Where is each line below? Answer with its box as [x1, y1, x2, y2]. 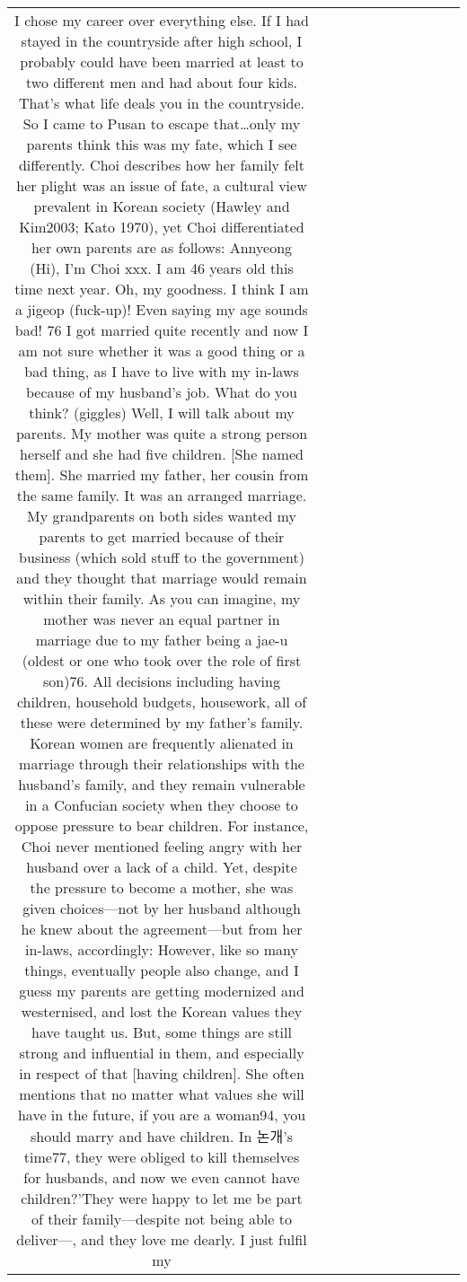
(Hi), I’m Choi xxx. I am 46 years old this [30, 258, 294, 278]
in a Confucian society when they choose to [25, 795, 298, 815]
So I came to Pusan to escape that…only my [22, 113, 301, 134]
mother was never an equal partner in [43, 609, 280, 629]
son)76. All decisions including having [43, 671, 280, 691]
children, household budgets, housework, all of [16, 691, 307, 712]
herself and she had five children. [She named [20, 443, 304, 464]
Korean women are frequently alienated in [30, 733, 294, 753]
